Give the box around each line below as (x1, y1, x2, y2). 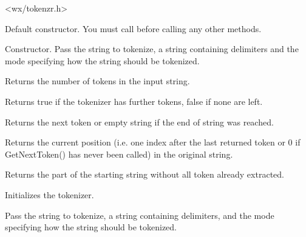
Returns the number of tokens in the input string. (5, 75, 190, 87)
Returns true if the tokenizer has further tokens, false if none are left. (5, 95, 263, 107)
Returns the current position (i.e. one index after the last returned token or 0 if (5, 136, 301, 149)
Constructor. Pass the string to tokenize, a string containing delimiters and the (5, 42, 299, 55)
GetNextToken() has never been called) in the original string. (5, 147, 233, 160)
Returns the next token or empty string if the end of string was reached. (5, 115, 274, 128)
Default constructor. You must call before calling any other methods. (5, 22, 262, 35)
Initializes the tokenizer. (5, 188, 94, 201)
